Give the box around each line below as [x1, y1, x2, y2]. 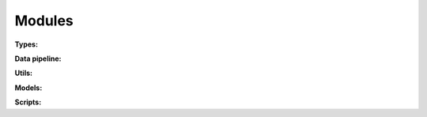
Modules [14, 12, 74, 29]
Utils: [14, 68, 33, 78]
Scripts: [14, 97, 42, 107]
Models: [14, 83, 43, 92]
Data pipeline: [14, 54, 62, 63]
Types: [14, 40, 39, 49]
